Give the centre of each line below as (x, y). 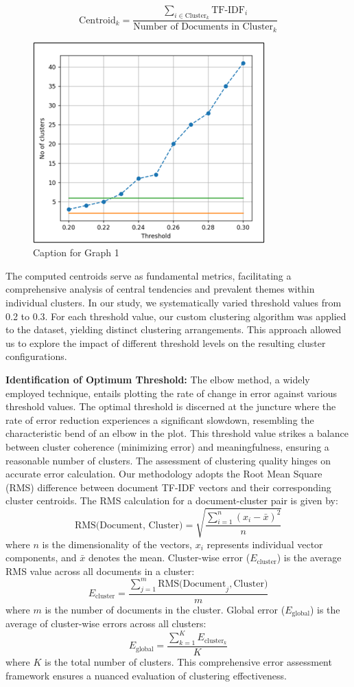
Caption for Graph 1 (76, 252)
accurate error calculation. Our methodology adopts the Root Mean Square (164, 474)
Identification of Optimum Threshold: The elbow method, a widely (158, 380)
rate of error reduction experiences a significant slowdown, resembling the (160, 419)
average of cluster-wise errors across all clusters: (106, 623)
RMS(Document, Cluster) (129, 525)
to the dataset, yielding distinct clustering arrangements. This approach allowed (174, 329)
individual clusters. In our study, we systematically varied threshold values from (174, 303)
